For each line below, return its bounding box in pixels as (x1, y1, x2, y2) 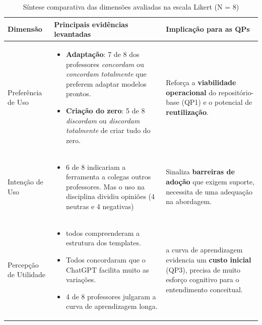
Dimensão (8, 24, 42, 34)
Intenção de (8, 176, 43, 187)
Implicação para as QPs (166, 24, 250, 34)
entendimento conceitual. (166, 284, 243, 294)
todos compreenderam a (66, 227, 140, 238)
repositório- (218, 87, 254, 97)
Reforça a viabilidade (166, 77, 236, 88)
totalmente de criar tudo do (66, 125, 151, 136)
